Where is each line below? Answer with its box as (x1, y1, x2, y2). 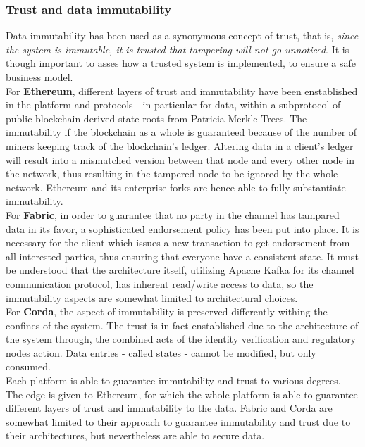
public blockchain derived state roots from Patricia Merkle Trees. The (6, 111, 307, 125)
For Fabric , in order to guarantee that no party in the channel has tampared (6, 207, 340, 222)
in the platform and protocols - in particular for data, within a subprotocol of (6, 97, 341, 112)
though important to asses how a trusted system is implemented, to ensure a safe (6, 56, 356, 70)
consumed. (6, 359, 51, 374)
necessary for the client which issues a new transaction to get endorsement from (6, 235, 350, 250)
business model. (6, 70, 73, 84)
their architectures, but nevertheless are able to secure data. (6, 428, 265, 443)
